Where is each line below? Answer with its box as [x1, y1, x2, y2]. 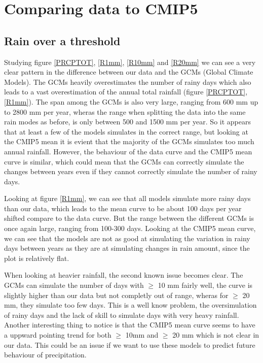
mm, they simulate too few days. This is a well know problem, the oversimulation [4, 300, 257, 310]
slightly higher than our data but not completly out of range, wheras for [4, 289, 229, 300]
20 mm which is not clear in [172, 329, 259, 340]
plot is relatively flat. [4, 252, 69, 263]
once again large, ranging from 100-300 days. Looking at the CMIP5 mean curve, [4, 223, 256, 234]
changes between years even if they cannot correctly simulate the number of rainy [4, 166, 257, 177]
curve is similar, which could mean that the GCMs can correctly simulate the [4, 156, 244, 167]
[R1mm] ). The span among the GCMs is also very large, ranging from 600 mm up [4, 96, 258, 107]
